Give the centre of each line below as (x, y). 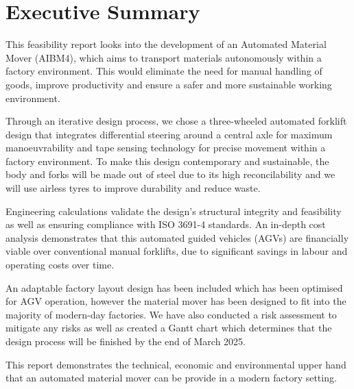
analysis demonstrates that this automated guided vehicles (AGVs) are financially (177, 237)
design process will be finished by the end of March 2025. (126, 341)
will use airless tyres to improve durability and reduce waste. (133, 188)
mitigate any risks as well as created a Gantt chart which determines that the (169, 328)
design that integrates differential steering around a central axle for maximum (169, 134)
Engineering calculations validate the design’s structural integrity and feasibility (174, 211)
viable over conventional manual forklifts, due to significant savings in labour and (177, 251)
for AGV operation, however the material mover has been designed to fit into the (176, 301)
